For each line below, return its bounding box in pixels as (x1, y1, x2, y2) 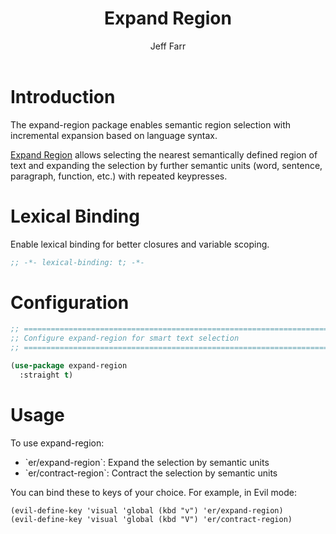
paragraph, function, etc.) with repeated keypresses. (10, 170, 228, 182)
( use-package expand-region (10, 361, 128, 371)
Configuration (10, 291, 130, 314)
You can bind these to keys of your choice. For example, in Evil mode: (10, 486, 297, 498)
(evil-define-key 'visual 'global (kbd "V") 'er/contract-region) (10, 514, 293, 524)
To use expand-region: (10, 437, 105, 449)
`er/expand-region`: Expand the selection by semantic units (24, 456, 270, 468)
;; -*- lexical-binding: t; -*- (10, 257, 145, 267)
